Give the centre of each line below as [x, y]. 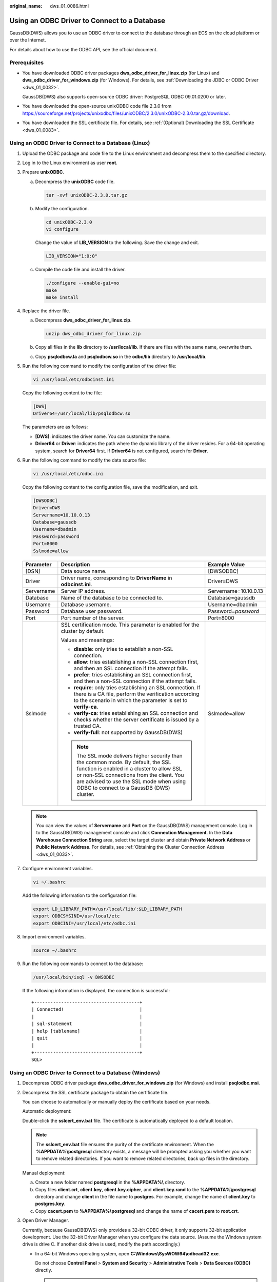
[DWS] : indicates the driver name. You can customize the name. [103, 436]
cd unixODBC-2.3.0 [69, 222]
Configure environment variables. [58, 868]
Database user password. [92, 611]
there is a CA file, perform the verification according [136, 694]
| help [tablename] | [87, 1031]
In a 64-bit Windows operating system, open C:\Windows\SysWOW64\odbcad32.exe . [127, 1253]
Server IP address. [83, 591]
